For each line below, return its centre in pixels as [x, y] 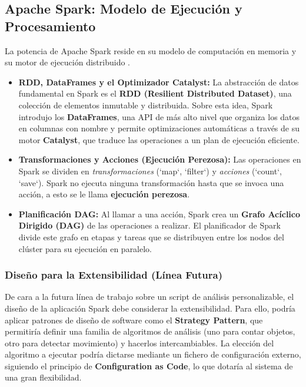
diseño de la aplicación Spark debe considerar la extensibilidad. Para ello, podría [150, 308]
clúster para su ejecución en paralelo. [85, 248]
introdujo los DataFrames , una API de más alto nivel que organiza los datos [159, 116]
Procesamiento [50, 26]
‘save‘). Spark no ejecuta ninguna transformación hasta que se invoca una [151, 182]
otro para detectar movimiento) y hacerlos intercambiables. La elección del [139, 343]
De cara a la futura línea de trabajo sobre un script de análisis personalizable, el [149, 297]
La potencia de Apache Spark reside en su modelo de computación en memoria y [151, 50]
